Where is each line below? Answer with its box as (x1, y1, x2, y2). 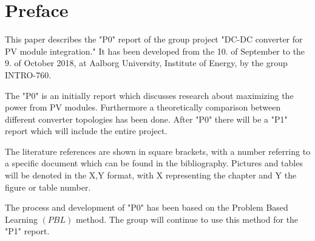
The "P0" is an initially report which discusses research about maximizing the (5, 89, 294, 101)
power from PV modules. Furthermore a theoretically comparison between (5, 101, 281, 114)
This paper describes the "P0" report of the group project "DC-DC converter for (5, 33, 303, 46)
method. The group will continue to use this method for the (75, 212, 299, 225)
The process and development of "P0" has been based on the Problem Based (5, 201, 288, 214)
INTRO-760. (5, 68, 52, 81)
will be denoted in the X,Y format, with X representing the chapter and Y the (5, 169, 297, 182)
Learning (5, 212, 38, 225)
